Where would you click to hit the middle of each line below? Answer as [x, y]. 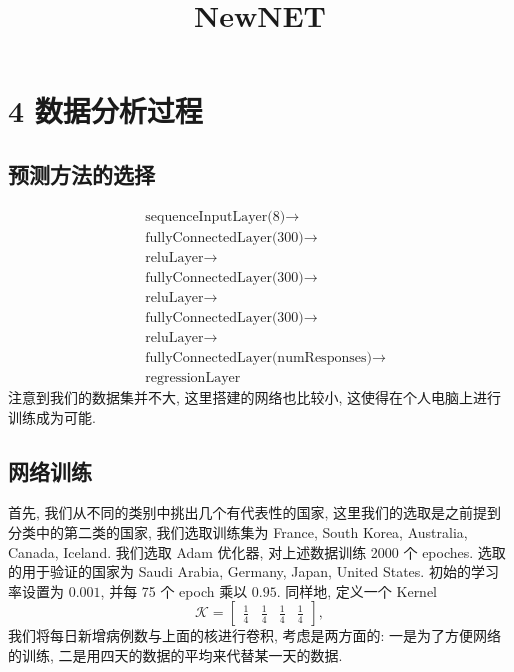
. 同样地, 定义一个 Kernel [357, 590]
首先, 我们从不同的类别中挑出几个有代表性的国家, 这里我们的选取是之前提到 [255, 512]
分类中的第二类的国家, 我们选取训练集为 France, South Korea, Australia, [238, 532]
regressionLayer [193, 378]
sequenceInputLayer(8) [215, 216]
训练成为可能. [52, 416]
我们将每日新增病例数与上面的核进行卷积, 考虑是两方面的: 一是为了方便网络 [255, 635]
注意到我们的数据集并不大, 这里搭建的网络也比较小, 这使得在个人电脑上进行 [255, 397]
